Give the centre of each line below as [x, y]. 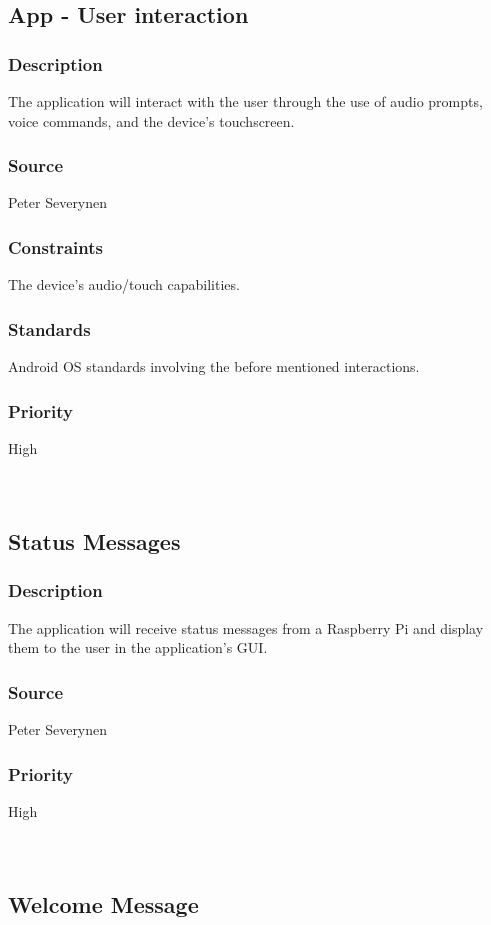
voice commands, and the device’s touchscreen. [151, 120]
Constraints [55, 246]
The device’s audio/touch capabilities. [124, 284]
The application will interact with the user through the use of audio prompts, [245, 101]
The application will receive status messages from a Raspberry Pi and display [246, 627]
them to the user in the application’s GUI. [138, 647]
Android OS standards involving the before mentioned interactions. [214, 366]
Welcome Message [103, 904]
